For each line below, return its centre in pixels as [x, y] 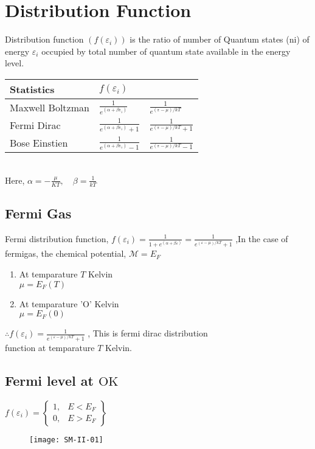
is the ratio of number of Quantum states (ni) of [220, 39]
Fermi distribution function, [57, 238]
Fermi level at [49, 380]
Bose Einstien [39, 143]
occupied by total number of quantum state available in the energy [166, 51]
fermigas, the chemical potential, [66, 253]
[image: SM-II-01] [66, 440]
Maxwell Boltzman [50, 107]
